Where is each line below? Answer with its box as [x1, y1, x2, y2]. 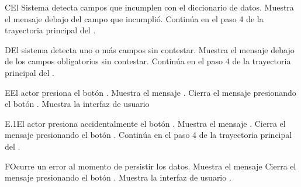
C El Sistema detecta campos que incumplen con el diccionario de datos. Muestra [5, 1, 294, 13]
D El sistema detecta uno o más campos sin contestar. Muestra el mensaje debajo [5, 43, 295, 56]
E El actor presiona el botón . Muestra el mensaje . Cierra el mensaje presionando [5, 86, 296, 98]
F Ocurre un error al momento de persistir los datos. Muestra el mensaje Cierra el [5, 160, 296, 172]
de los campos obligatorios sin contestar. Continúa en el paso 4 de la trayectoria [5, 55, 291, 67]
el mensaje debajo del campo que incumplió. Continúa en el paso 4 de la [5, 12, 264, 25]
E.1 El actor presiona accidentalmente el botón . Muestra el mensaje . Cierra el [5, 117, 286, 129]
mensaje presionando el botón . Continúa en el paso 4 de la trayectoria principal [5, 129, 292, 141]
